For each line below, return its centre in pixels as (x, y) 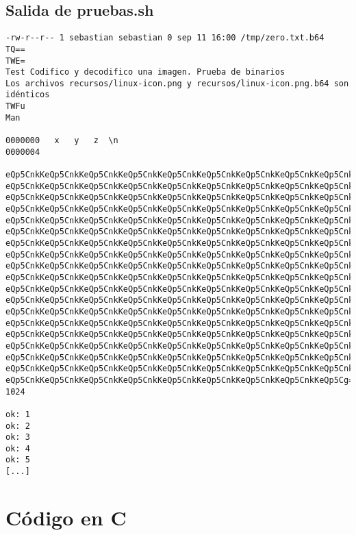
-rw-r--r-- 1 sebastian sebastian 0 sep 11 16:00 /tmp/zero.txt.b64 (165, 38)
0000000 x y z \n (62, 141)
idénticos (28, 95)
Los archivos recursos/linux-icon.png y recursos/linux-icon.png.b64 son (177, 83)
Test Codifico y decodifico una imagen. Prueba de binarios (145, 72)
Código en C (66, 517)
